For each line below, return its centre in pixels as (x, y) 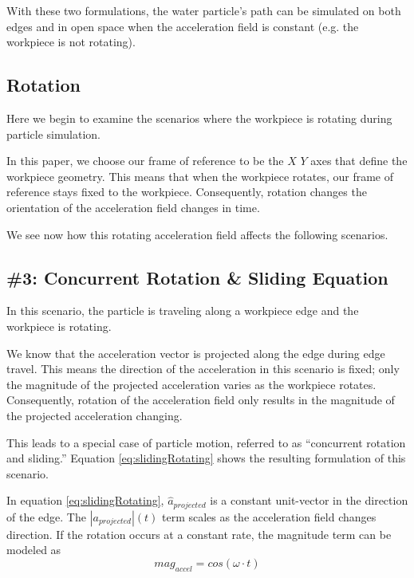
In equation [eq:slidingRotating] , (85, 500)
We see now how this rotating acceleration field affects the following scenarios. (197, 234)
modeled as (34, 550)
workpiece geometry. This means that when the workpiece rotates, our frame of (200, 176)
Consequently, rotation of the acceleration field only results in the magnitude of (201, 400)
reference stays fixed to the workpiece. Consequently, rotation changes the (187, 192)
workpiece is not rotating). (71, 42)
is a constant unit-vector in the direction (309, 500)
